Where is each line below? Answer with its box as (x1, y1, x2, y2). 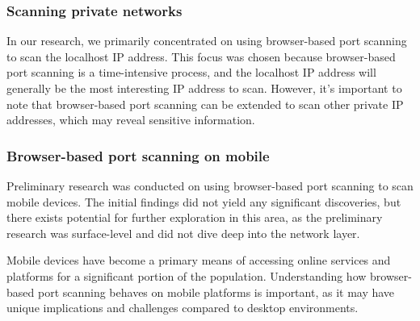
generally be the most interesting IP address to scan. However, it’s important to (6, 80, 402, 96)
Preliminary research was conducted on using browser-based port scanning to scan (6, 177, 414, 194)
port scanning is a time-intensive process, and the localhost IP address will (6, 64, 376, 81)
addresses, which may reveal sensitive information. (6, 111, 255, 128)
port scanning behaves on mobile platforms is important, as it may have (37, 283, 395, 300)
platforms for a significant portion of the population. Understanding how (6, 267, 367, 284)
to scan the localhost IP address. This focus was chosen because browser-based (6, 48, 396, 65)
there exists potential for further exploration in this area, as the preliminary (6, 209, 383, 226)
